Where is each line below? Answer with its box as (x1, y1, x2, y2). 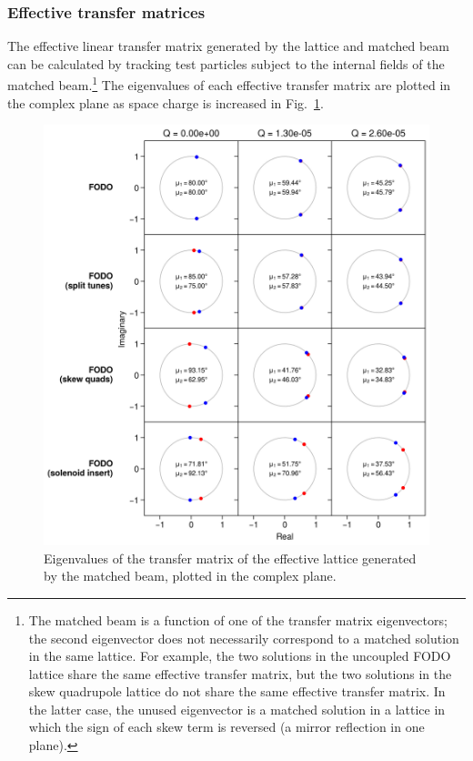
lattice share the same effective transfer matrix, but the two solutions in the (28, 664, 452, 683)
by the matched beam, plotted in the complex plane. (44, 566, 337, 585)
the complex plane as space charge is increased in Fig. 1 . (7, 93, 324, 112)
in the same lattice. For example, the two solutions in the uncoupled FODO (28, 646, 451, 665)
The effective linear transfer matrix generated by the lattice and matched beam (7, 36, 449, 56)
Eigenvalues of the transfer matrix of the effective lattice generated (44, 548, 417, 567)
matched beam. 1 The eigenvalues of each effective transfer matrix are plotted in (7, 73, 451, 95)
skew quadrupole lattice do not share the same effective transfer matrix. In (28, 682, 446, 701)
